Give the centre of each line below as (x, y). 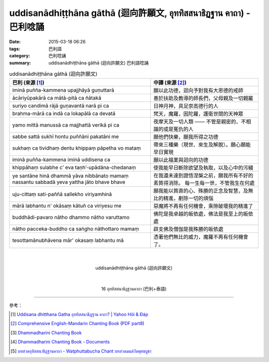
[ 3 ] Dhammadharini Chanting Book (46, 333)
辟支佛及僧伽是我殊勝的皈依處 (188, 229)
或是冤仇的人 (178, 129)
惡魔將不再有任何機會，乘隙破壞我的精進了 (203, 206)
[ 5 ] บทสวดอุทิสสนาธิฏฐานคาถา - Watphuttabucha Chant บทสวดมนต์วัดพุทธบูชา (81, 351)
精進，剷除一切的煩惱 (188, 198)
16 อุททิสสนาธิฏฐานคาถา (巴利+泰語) (134, 289)
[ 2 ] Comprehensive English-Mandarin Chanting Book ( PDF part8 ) (77, 324)
